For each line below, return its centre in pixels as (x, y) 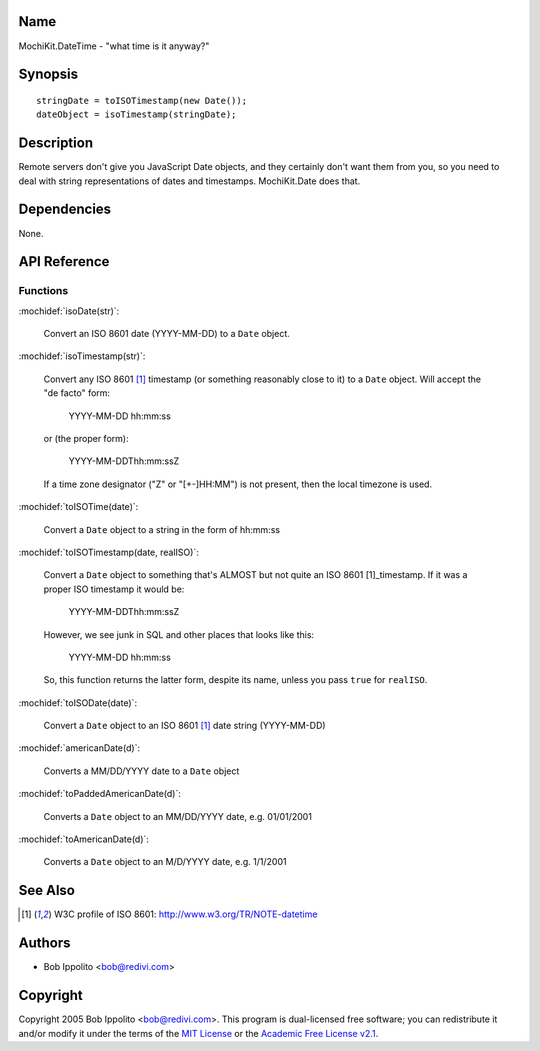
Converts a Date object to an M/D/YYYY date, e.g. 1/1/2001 (165, 862)
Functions (43, 291)
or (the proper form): (86, 439)
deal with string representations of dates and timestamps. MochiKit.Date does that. (189, 181)
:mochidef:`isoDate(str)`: (69, 311)
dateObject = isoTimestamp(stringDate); (136, 114)
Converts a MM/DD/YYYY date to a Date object (141, 771)
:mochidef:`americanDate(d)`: (79, 748)
